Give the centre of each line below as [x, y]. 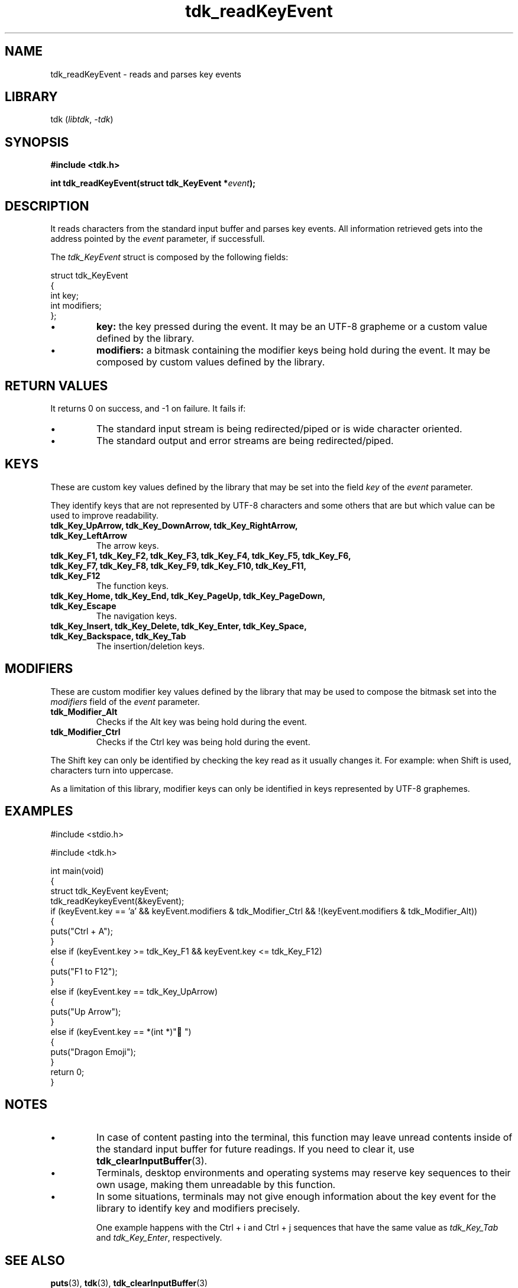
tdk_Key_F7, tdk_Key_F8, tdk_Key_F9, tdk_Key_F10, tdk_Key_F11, [179, 565]
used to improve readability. [105, 515]
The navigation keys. [136, 616]
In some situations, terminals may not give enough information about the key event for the [296, 1197]
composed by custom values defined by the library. [211, 362]
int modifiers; [76, 306]
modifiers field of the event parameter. [125, 701]
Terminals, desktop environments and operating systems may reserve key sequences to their [304, 1173]
